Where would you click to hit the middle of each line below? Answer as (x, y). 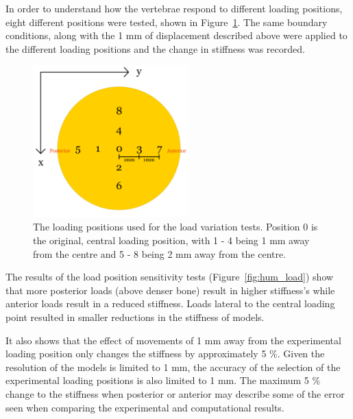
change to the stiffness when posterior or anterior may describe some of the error (175, 393)
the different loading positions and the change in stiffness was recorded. (155, 48)
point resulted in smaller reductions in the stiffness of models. (135, 316)
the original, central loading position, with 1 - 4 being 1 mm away (171, 240)
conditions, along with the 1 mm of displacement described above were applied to (176, 35)
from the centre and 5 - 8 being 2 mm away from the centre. (160, 253)
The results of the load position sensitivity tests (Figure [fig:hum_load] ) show (170, 277)
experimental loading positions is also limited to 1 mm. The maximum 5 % (163, 380)
